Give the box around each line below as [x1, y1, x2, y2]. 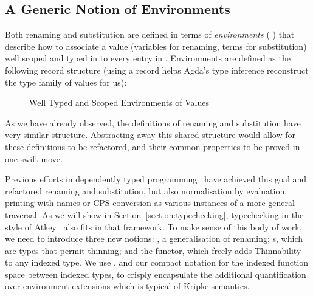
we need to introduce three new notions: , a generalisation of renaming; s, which [5, 232, 303, 245]
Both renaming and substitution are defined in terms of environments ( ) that [5, 28, 295, 41]
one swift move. [5, 152, 63, 165]
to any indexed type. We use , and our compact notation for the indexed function [5, 256, 309, 269]
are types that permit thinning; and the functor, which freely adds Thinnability [5, 244, 301, 256]
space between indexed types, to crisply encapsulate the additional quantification [5, 267, 306, 280]
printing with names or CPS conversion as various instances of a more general [5, 196, 295, 209]
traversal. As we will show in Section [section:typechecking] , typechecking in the [5, 208, 304, 221]
